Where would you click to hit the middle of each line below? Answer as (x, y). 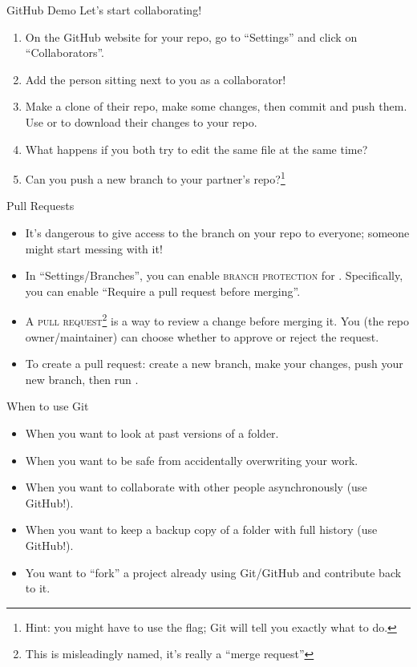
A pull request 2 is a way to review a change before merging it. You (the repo (217, 320)
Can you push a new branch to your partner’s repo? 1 (155, 178)
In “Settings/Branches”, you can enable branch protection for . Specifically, (214, 275)
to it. (38, 588)
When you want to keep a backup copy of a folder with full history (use (201, 530)
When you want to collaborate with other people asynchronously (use (196, 487)
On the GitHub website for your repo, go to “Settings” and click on (191, 36)
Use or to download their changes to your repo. (141, 121)
